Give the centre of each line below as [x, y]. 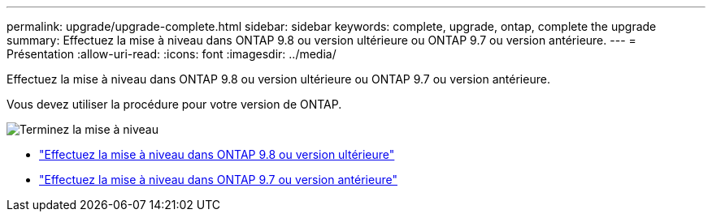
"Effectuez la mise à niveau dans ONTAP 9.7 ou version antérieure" [218, 180]
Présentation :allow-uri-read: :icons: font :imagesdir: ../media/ [171, 54]
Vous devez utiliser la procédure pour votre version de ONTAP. [174, 104]
